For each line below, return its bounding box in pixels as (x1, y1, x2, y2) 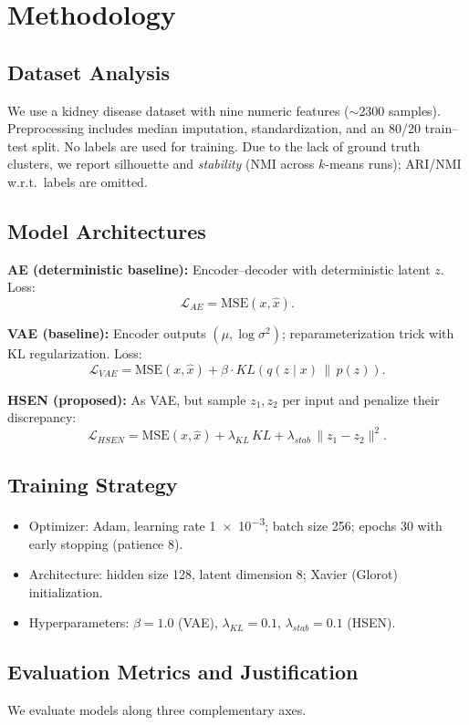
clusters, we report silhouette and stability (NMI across (7, 154, 315, 173)
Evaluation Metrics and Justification (7, 658, 359, 686)
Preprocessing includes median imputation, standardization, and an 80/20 (7, 119, 421, 138)
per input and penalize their (282, 389, 440, 409)
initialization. (28, 582, 103, 601)
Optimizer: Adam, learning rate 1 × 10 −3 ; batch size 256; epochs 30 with (28, 513, 443, 535)
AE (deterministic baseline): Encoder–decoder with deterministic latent (7, 259, 431, 278)
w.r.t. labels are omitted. (7, 171, 148, 191)
